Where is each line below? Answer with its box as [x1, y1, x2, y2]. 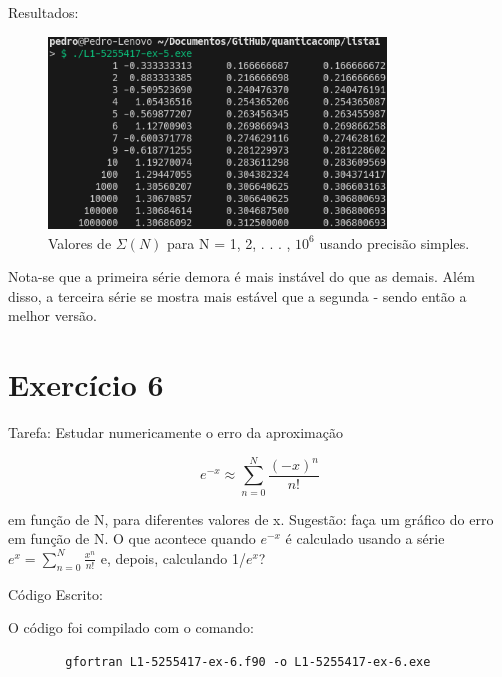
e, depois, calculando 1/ [100, 547, 246, 568]
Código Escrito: [8, 583, 103, 604]
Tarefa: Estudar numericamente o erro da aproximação [8, 422, 343, 443]
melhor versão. [8, 305, 97, 326]
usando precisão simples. [319, 232, 470, 253]
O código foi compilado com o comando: [8, 617, 254, 638]
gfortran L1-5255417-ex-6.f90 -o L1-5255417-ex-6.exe [65, 654, 431, 669]
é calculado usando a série [285, 528, 445, 549]
